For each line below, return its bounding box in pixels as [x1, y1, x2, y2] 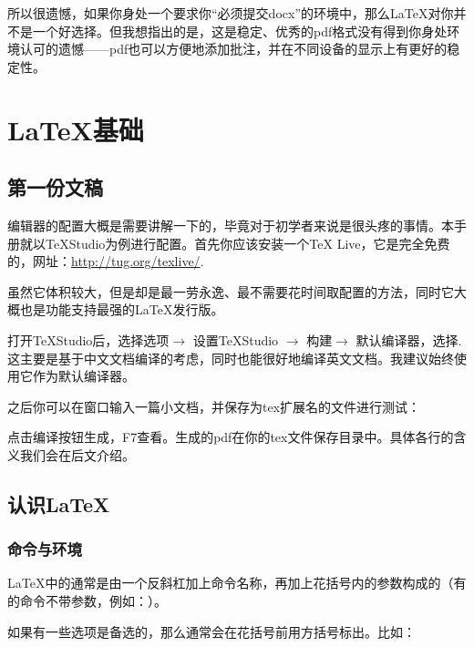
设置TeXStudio [192, 330, 279, 349]
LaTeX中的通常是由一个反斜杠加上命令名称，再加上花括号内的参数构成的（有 [7, 573, 467, 592]
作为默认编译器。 [32, 366, 135, 385]
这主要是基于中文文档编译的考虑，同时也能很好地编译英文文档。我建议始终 [7, 348, 454, 367]
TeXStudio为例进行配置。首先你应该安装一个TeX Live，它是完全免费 [45, 233, 450, 252]
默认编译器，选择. [355, 330, 462, 349]
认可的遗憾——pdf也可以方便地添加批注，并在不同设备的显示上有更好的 [19, 39, 448, 58]
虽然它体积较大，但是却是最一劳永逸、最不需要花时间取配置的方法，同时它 [7, 282, 454, 301]
